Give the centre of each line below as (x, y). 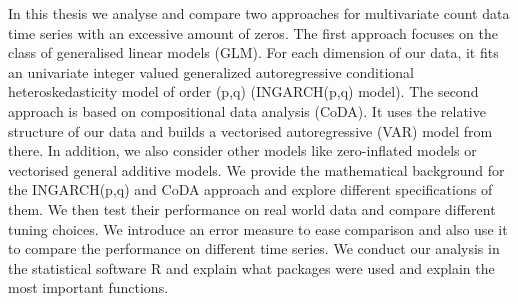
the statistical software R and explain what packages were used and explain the (251, 267)
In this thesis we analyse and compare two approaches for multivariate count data (259, 13)
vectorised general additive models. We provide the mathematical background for (256, 169)
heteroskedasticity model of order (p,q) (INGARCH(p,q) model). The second (243, 91)
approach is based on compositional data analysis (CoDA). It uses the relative (247, 110)
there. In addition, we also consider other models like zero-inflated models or (242, 150)
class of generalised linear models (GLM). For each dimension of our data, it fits (253, 52)
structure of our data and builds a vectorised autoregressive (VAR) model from (250, 130)
